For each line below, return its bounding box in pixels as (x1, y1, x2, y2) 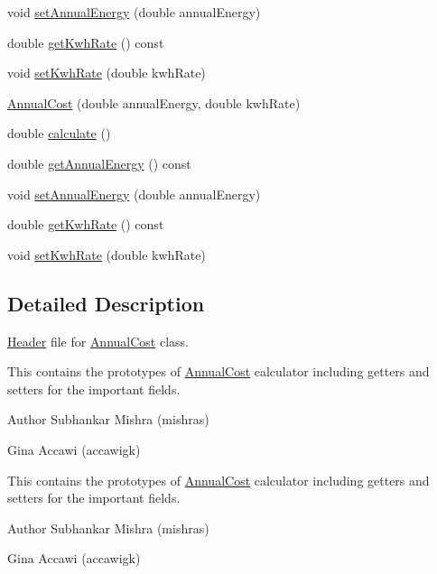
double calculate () (7, 124, 111, 143)
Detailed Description (7, 289, 205, 317)
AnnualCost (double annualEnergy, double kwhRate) (7, 93, 301, 112)
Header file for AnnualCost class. (7, 331, 189, 350)
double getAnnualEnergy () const (7, 153, 191, 172)
